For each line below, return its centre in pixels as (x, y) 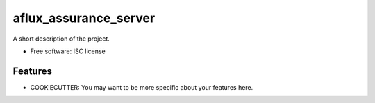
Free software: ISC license (68, 51)
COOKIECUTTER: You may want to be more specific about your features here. (142, 87)
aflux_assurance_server (84, 18)
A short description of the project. (61, 39)
